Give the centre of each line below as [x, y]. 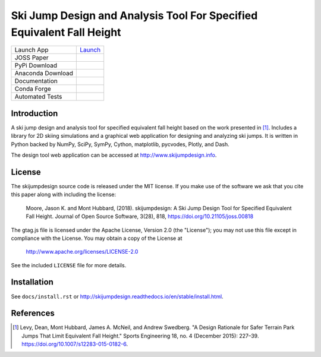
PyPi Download [36, 65]
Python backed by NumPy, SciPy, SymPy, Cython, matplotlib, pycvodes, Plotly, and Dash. [120, 144]
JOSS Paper [32, 58]
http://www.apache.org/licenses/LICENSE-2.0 [82, 252]
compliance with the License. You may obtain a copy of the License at [97, 238]
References [33, 313]
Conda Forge [33, 89]
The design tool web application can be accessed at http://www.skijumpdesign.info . [114, 155]
